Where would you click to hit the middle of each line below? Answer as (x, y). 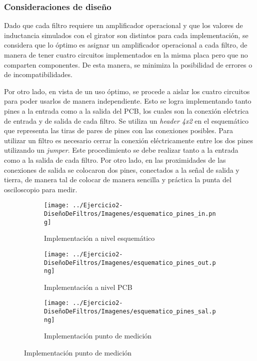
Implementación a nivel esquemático (99, 238)
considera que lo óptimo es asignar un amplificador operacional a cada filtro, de (126, 45)
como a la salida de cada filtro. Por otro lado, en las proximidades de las (115, 159)
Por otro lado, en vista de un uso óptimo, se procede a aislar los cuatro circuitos (127, 91)
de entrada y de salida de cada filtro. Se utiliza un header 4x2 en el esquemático (126, 120)
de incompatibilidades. (38, 74)
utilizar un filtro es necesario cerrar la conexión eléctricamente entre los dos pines (129, 140)
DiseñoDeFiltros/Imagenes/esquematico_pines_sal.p (130, 312)
